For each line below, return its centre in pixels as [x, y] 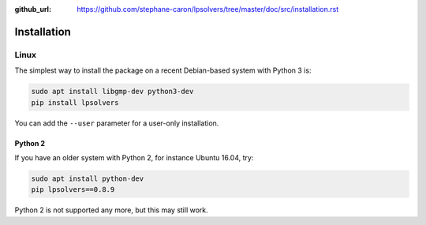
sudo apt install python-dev [88, 178]
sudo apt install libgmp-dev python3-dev [112, 92]
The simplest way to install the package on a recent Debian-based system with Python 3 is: [163, 70]
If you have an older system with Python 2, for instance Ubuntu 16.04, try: [134, 157]
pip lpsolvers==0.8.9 [73, 190]
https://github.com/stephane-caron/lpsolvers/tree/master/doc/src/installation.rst [208, 9]
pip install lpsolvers [75, 102]
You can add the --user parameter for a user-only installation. [117, 123]
